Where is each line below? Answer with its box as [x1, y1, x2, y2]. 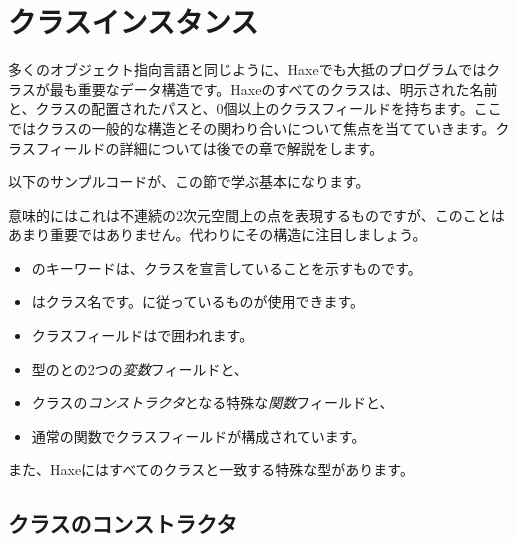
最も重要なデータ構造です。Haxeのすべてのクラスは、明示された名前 [49, 78, 498, 99]
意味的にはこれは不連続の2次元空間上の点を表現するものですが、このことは [8, 204, 505, 225]
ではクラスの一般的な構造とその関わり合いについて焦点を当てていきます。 [8, 117, 496, 138]
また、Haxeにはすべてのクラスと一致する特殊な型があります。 [8, 459, 414, 480]
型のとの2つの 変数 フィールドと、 [31, 358, 248, 379]
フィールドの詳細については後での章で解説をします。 [35, 137, 384, 158]
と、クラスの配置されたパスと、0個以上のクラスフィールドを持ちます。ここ [8, 98, 502, 119]
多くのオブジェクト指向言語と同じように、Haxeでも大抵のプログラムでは [8, 59, 487, 80]
